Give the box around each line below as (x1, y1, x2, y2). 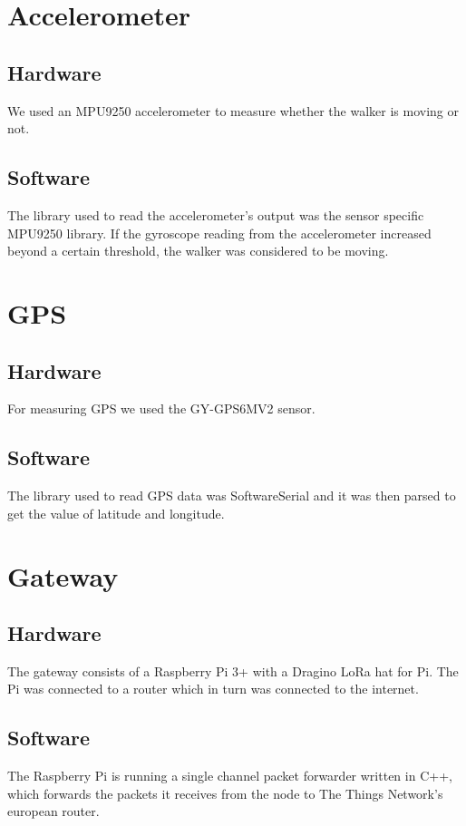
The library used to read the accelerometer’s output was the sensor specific (7, 205, 424, 224)
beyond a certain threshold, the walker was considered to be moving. (7, 241, 389, 260)
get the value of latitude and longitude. (7, 503, 225, 522)
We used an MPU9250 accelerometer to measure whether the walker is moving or (7, 101, 459, 120)
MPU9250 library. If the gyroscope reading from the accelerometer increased (7, 223, 432, 242)
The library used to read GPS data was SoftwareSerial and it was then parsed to (7, 486, 456, 505)
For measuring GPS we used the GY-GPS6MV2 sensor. (7, 399, 316, 418)
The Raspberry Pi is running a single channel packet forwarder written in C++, (7, 766, 452, 785)
